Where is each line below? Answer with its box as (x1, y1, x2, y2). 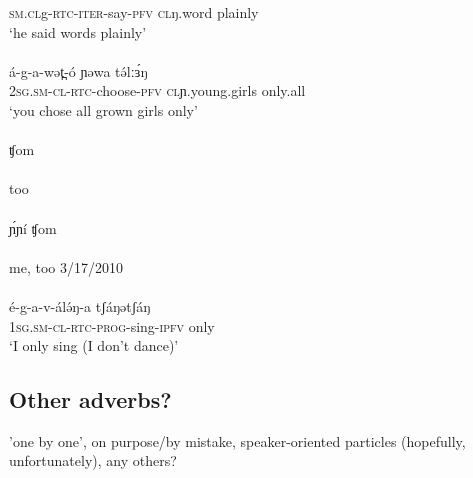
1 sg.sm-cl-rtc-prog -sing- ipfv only (9, 315, 215, 336)
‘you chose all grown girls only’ (9, 99, 198, 120)
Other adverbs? (9, 384, 172, 415)
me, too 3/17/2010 (9, 256, 123, 277)
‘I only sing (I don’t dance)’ (9, 335, 179, 356)
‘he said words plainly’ (9, 21, 147, 42)
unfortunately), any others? (9, 450, 177, 471)
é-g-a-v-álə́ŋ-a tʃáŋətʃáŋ (9, 295, 151, 316)
